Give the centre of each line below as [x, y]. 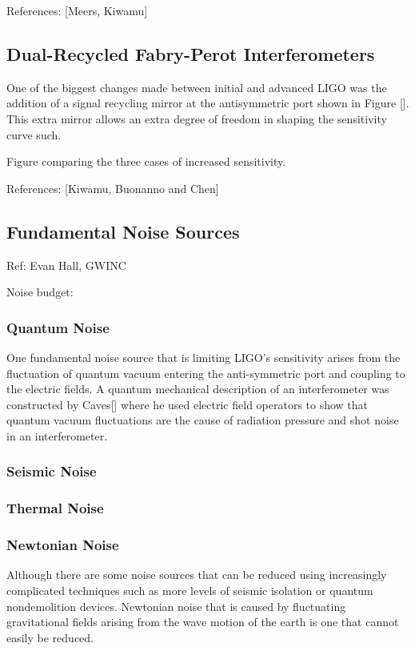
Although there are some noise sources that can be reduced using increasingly [197, 575]
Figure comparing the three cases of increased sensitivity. [146, 161]
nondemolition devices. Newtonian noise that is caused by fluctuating [176, 606]
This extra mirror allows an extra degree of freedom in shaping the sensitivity [197, 118]
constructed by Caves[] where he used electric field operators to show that [188, 404]
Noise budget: [40, 292]
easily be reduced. [50, 637]
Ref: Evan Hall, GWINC [66, 265]
